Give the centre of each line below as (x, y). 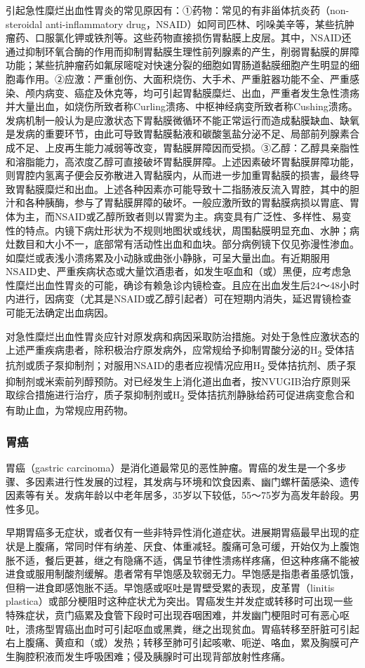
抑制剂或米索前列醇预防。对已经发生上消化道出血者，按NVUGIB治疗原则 (173, 381)
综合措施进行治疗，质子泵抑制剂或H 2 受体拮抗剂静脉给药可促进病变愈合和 (185, 395)
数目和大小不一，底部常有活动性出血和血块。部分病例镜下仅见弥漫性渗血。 (187, 244)
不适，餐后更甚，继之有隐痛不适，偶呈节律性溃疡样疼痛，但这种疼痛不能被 (187, 560)
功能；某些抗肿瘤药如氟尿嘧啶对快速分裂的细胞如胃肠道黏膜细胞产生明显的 (178, 65)
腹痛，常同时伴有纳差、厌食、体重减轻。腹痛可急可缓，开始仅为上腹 (192, 546)
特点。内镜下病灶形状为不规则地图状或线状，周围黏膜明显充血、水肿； (187, 230)
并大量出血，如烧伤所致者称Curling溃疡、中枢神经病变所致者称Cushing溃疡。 (182, 106)
